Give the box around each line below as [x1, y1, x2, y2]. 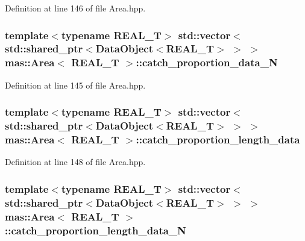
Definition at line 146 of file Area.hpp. [5, 2, 146, 14]
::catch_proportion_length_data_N [5, 222, 186, 237]
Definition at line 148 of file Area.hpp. [5, 155, 146, 168]
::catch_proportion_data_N [136, 55, 278, 70]
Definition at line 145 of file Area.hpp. [5, 78, 146, 91]
